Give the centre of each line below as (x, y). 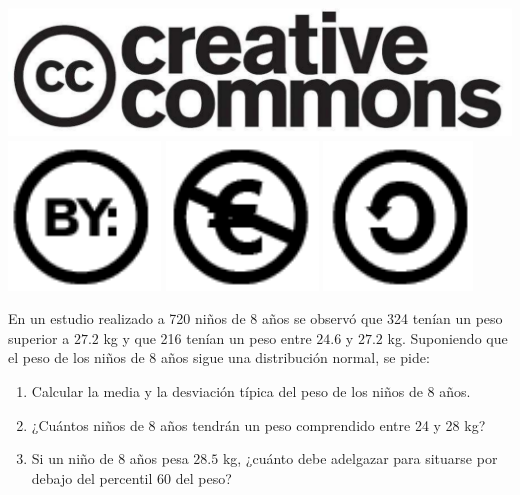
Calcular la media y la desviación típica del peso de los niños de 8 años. (251, 390)
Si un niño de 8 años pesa (110, 458)
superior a (39, 337)
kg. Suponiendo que (447, 337)
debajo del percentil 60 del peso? (131, 477)
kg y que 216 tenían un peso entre (207, 337)
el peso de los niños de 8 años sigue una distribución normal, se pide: (219, 357)
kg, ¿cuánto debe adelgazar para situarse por (360, 458)
